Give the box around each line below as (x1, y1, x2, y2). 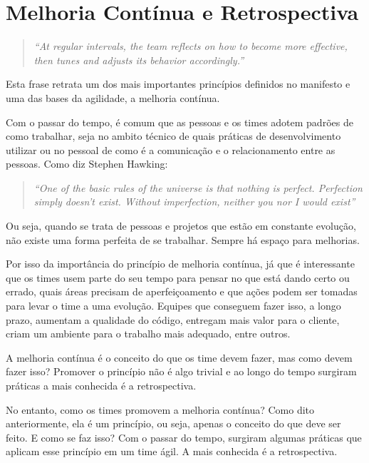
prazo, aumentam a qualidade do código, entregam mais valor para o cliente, (6, 312, 340, 327)
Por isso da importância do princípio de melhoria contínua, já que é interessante (6, 256, 355, 271)
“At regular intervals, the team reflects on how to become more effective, (33, 39, 348, 54)
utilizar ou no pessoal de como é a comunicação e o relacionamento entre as (6, 142, 336, 157)
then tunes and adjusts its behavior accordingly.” (33, 52, 244, 67)
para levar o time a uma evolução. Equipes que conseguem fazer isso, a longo (6, 298, 341, 313)
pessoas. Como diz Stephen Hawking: (6, 156, 168, 171)
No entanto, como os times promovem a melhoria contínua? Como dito (6, 402, 315, 417)
